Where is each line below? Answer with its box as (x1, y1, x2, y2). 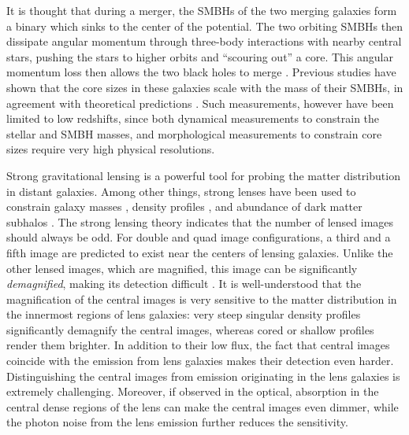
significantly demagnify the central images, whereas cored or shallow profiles (6, 321, 374, 337)
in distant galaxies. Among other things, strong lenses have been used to (6, 182, 356, 199)
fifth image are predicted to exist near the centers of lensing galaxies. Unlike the (6, 244, 393, 260)
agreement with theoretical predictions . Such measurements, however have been (6, 94, 394, 111)
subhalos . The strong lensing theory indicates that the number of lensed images (6, 213, 394, 230)
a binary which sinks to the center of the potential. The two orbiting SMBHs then (6, 17, 403, 34)
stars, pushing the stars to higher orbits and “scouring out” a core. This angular (6, 48, 393, 65)
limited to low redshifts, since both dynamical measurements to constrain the (6, 110, 380, 127)
